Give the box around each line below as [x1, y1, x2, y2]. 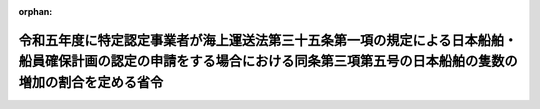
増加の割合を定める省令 [18, 74, 164, 90]
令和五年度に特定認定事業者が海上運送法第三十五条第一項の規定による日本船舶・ [18, 31, 518, 49]
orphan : [18, 6, 53, 17]
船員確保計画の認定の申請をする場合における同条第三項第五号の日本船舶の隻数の [18, 53, 518, 70]
